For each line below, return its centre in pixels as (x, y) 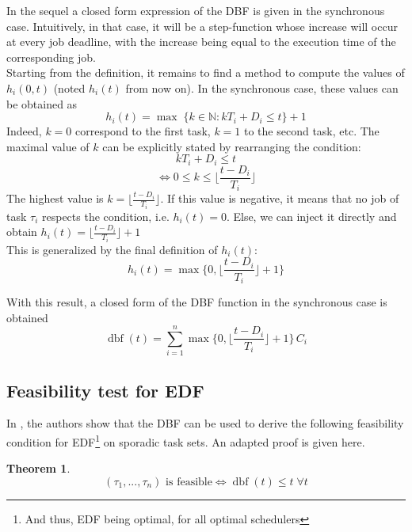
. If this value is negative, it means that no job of (280, 198)
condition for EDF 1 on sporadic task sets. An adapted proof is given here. (186, 441)
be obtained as (42, 103)
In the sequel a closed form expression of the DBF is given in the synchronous (196, 10)
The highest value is (55, 198)
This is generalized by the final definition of (112, 249)
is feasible (189, 482)
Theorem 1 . (38, 468)
